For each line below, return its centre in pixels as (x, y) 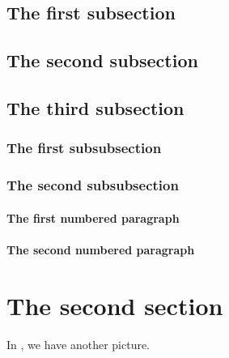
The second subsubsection (93, 185)
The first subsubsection (84, 148)
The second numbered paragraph (101, 249)
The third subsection (95, 107)
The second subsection (102, 60)
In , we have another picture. (78, 344)
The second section (115, 305)
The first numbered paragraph (93, 217)
